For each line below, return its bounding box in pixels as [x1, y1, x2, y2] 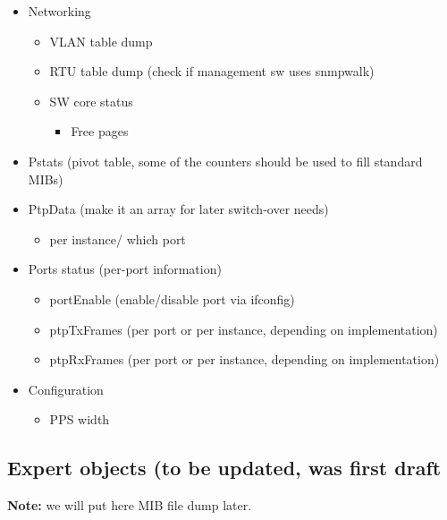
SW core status [49, 91, 133, 110]
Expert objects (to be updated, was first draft [7, 454, 442, 482]
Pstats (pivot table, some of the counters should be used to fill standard [28, 151, 423, 170]
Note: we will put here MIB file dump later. [7, 496, 252, 515]
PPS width [49, 410, 110, 429]
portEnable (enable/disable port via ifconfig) [49, 289, 295, 308]
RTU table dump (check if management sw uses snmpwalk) [49, 62, 375, 81]
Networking [28, 2, 91, 20]
